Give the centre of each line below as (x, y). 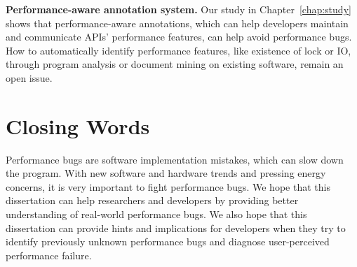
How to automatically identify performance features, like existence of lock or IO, (178, 50)
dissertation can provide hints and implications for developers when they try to (176, 228)
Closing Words (78, 125)
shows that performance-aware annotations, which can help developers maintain (177, 23)
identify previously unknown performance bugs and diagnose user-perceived (168, 241)
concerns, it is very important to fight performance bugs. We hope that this (168, 186)
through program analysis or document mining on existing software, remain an (175, 64)
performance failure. (49, 255)
